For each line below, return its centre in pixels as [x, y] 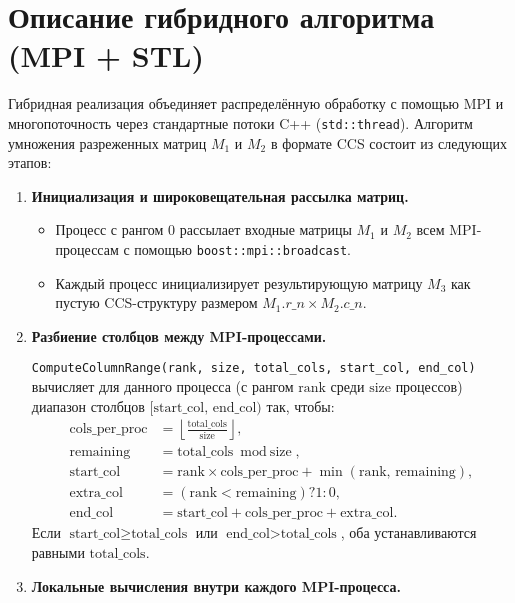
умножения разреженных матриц [107, 142]
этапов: [30, 162]
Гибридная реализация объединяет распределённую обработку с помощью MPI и [256, 103]
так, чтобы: [300, 405]
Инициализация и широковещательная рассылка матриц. [220, 195]
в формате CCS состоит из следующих [389, 142]
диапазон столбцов [88, 405]
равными [58, 551]
